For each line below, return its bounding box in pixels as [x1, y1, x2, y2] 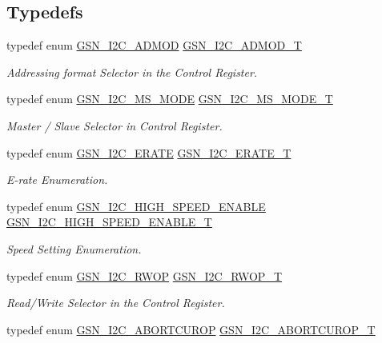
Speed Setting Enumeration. [6, 240, 142, 257]
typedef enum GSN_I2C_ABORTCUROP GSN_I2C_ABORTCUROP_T [6, 321, 376, 337]
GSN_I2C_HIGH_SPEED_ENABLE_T [6, 213, 212, 230]
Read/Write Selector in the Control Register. [6, 294, 225, 311]
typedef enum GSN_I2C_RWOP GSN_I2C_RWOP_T [6, 267, 283, 284]
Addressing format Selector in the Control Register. [6, 63, 258, 80]
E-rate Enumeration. [6, 171, 108, 188]
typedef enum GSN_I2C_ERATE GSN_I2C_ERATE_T [6, 144, 292, 161]
